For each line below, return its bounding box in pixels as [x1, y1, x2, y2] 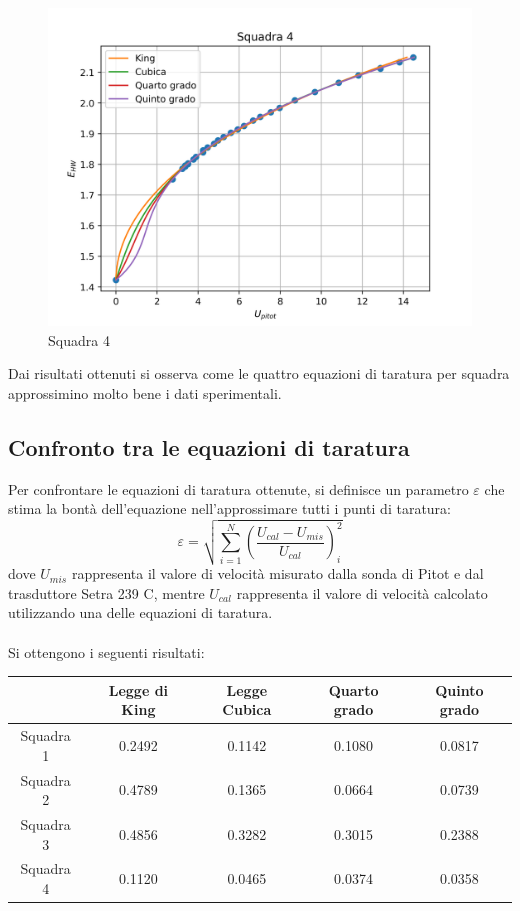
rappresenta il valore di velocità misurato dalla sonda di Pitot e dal [71, 563, 484, 584]
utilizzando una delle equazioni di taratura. [8, 602, 273, 623]
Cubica [222, 699, 272, 720]
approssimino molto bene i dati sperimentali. [8, 382, 282, 403]
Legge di [108, 679, 169, 700]
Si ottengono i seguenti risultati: [8, 641, 205, 662]
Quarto [328, 679, 379, 700]
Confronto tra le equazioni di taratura [8, 431, 410, 462]
